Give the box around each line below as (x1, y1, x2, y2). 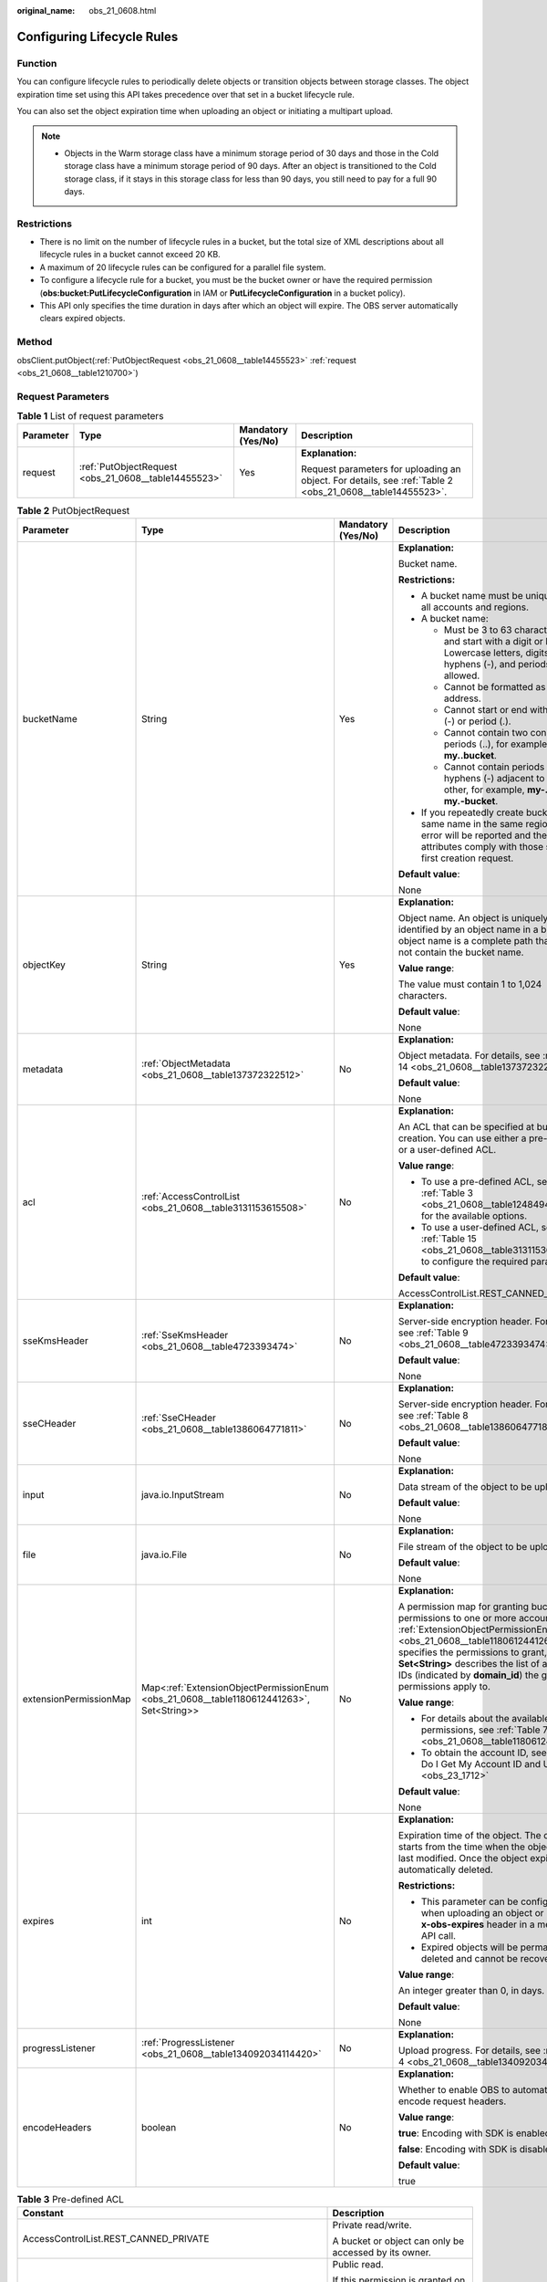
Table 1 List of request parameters (16, 410, 164, 423)
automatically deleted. (397, 1863, 494, 1876)
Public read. (332, 2258, 385, 2271)
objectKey (22, 958, 66, 971)
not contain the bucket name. (397, 946, 524, 958)
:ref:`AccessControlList (141, 1189, 241, 1202)
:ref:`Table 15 (420, 1232, 478, 1245)
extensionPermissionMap (22, 1692, 131, 1705)
